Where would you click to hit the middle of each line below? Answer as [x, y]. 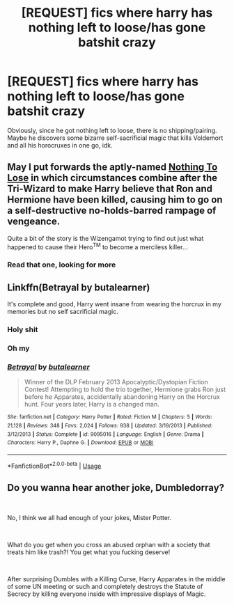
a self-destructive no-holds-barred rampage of [112, 211]
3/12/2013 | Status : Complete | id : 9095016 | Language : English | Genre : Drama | [106, 434]
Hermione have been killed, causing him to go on [115, 200]
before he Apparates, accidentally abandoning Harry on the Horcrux [122, 397]
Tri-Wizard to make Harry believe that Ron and [110, 189]
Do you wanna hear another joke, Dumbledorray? [116, 488]
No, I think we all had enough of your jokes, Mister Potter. [89, 518]
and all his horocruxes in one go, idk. [60, 145]
